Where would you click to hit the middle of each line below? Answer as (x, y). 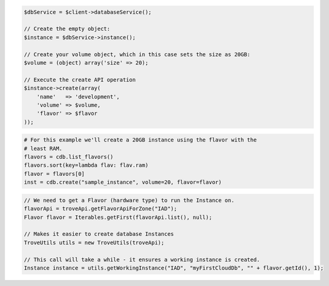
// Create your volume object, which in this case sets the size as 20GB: (137, 54)
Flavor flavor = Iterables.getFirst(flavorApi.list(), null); (118, 217)
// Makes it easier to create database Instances (99, 234)
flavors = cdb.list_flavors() (69, 157)
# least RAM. (43, 148)
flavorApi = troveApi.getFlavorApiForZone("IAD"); (101, 209)
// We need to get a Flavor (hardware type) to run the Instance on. (129, 200)
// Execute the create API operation (80, 80)
